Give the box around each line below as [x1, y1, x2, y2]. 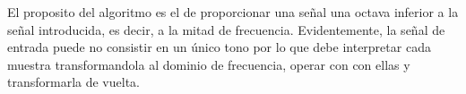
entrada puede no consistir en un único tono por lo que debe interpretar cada [7, 38, 431, 56]
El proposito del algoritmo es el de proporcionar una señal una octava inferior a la [7, 3, 459, 21]
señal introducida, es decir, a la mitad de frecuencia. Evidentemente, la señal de [7, 20, 445, 38]
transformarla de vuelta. [7, 73, 140, 91]
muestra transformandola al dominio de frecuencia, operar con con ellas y [7, 55, 410, 73]
